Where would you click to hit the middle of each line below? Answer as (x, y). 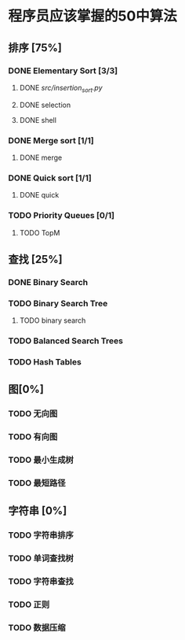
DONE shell (38, 120)
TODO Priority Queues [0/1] (62, 216)
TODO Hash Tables (45, 362)
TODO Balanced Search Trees (66, 341)
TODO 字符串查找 (41, 582)
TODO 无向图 (33, 414)
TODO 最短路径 (37, 483)
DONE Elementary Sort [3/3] (63, 70)
